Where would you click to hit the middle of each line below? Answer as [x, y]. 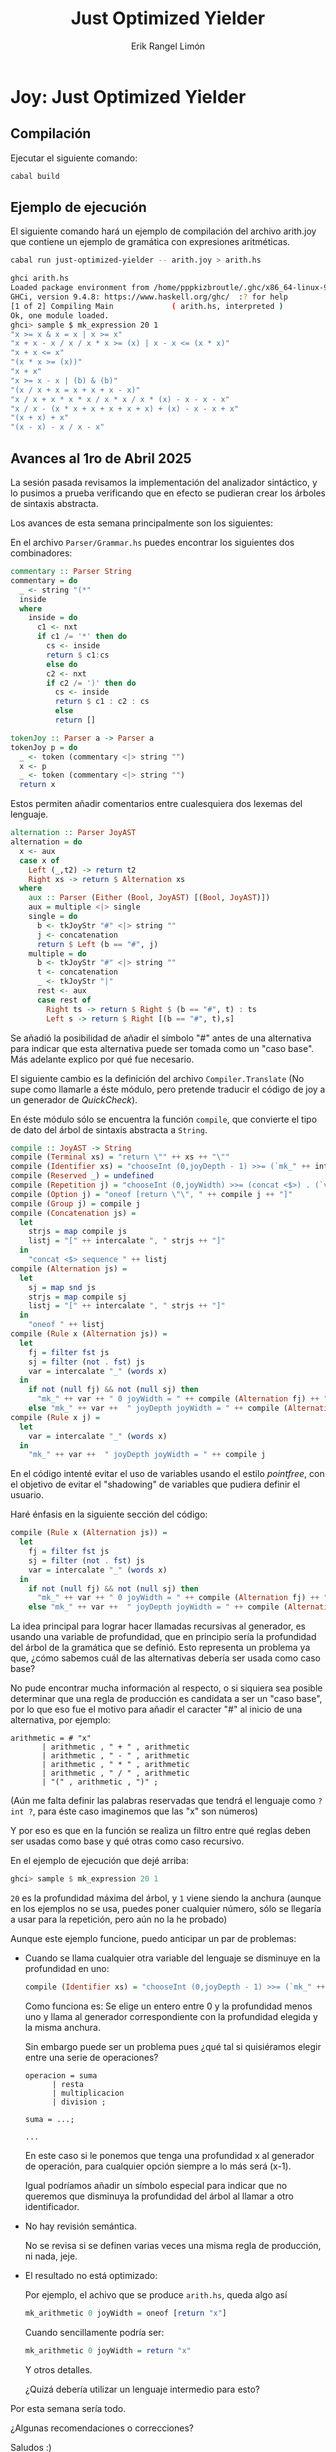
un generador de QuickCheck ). [74, 1099]
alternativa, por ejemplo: [60, 1720]
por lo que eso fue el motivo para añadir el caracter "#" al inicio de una [156, 1709]
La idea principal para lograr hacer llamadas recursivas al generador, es [158, 1626]
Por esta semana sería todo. [68, 2408]
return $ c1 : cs [78, 655]
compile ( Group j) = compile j [75, 1203]
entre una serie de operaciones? [91, 2057]
